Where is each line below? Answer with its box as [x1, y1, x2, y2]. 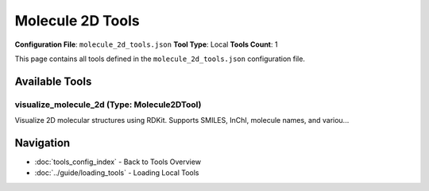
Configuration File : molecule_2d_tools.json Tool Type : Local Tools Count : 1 [14, 40, 278, 49]
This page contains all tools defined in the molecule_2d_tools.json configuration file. [14, 54, 306, 63]
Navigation [14, 136, 71, 150]
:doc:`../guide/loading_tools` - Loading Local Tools [34, 168, 199, 178]
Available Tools [14, 74, 92, 88]
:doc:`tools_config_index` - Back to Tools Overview [34, 157, 202, 166]
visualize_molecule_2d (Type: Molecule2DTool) [14, 99, 202, 110]
